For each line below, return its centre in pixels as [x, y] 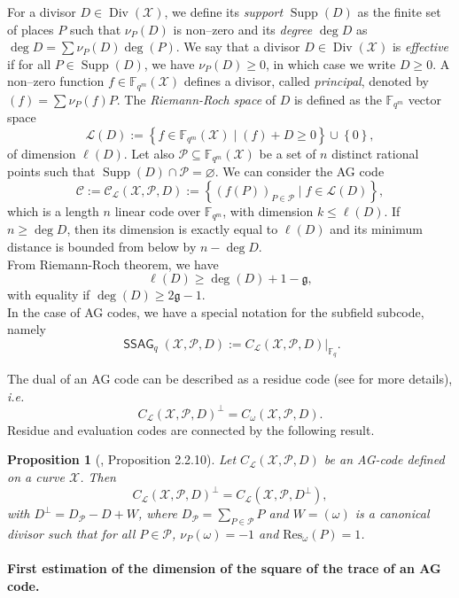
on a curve [36, 477]
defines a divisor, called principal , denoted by [306, 81]
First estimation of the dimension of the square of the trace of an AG [224, 568]
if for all [29, 63]
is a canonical [392, 513]
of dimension [42, 153]
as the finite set [399, 12]
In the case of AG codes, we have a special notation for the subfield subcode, [216, 311]
